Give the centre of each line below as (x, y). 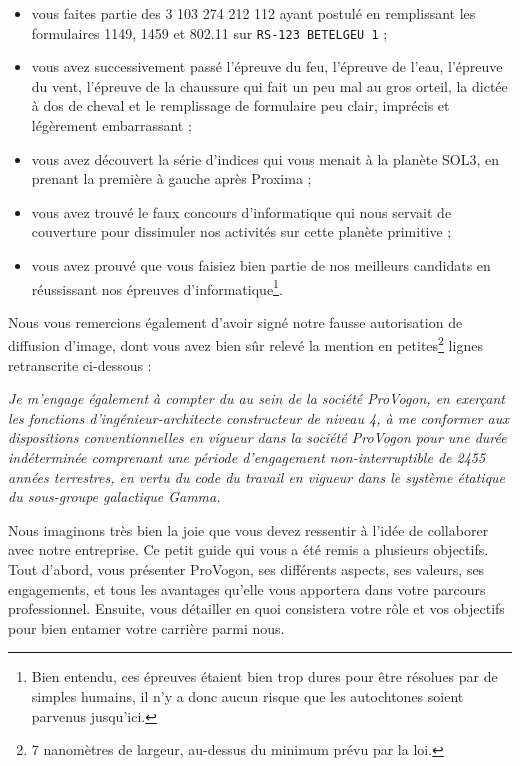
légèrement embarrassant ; (111, 125)
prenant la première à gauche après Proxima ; (171, 178)
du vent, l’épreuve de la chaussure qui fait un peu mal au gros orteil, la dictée (269, 85)
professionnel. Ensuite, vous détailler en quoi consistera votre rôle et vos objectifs (256, 608)
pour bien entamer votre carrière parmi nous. (146, 627)
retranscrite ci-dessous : (80, 364)
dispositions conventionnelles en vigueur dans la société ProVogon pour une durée (257, 437)
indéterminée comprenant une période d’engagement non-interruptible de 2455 (247, 457)
